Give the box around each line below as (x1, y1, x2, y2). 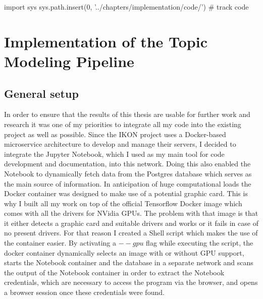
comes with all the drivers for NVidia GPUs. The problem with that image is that (4, 208, 258, 218)
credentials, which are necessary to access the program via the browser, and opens (4, 277, 258, 287)
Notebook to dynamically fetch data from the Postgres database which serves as (4, 168, 252, 178)
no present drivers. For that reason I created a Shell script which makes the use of (4, 227, 258, 238)
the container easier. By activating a (4, 237, 116, 248)
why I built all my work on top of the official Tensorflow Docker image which (4, 198, 242, 208)
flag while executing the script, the (146, 237, 253, 248)
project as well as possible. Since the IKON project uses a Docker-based (4, 129, 226, 139)
